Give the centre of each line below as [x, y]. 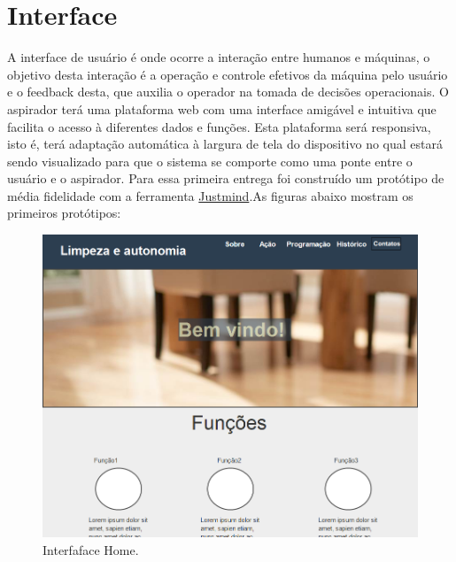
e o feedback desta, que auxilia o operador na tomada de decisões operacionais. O [228, 92]
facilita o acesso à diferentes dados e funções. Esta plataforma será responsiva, [219, 126]
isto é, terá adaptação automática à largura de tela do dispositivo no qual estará [225, 144]
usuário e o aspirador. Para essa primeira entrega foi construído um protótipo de [226, 178]
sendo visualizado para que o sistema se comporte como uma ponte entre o [210, 161]
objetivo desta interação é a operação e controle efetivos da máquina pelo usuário [228, 74]
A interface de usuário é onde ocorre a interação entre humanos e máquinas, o [219, 57]
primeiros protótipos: [64, 213]
